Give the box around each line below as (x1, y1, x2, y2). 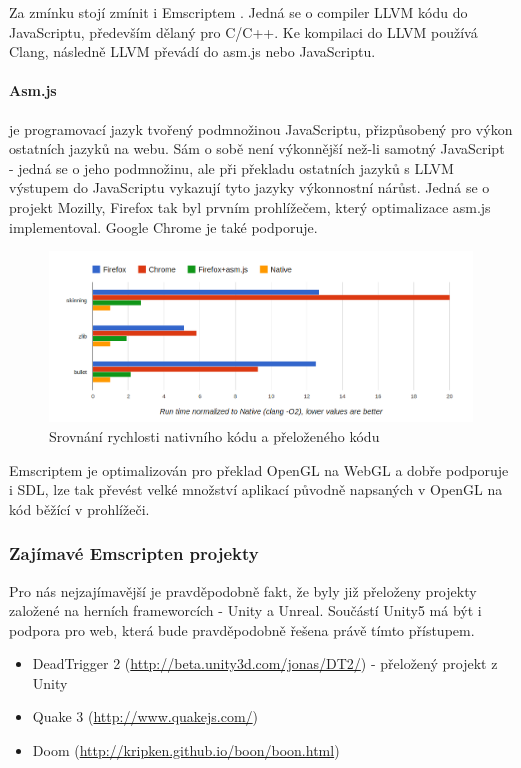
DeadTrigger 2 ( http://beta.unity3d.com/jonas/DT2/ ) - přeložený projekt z (32, 653, 498, 674)
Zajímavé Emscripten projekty (9, 541, 259, 566)
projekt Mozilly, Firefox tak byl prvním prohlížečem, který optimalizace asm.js (9, 196, 491, 217)
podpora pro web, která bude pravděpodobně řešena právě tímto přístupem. (9, 619, 475, 640)
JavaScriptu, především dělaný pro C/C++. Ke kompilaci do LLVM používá (9, 21, 478, 42)
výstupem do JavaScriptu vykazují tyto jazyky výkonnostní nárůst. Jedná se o (9, 177, 490, 198)
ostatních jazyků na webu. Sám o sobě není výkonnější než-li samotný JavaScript (9, 138, 505, 159)
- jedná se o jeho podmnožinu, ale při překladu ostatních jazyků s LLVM (9, 157, 454, 178)
